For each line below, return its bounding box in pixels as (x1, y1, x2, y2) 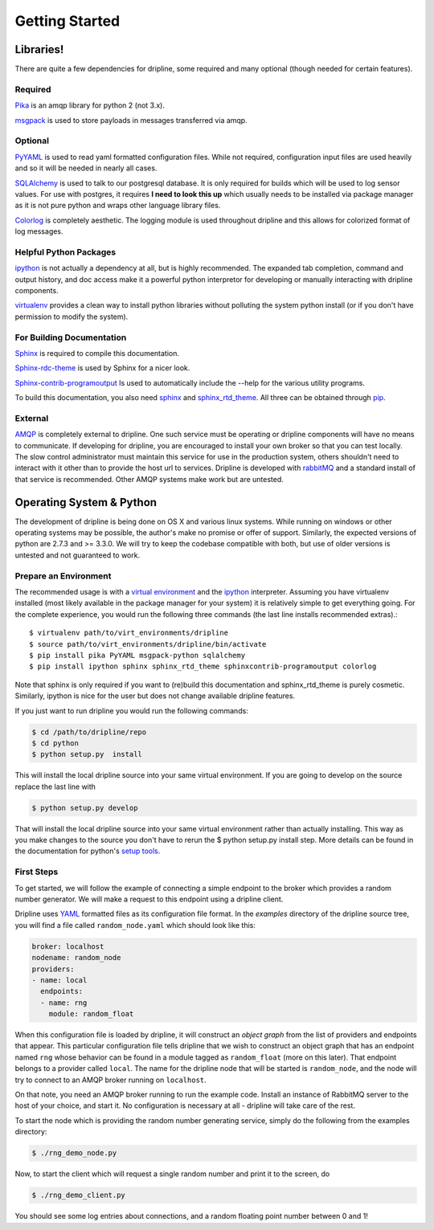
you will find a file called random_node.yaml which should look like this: (14, 920, 256, 930)
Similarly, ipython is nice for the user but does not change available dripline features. (14, 691, 296, 701)
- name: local (31, 975, 88, 984)
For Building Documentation (14, 332, 127, 343)
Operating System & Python (14, 495, 157, 509)
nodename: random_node (31, 953, 121, 962)
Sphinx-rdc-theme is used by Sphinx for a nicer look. (14, 363, 190, 373)
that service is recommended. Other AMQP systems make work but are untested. (14, 474, 285, 484)
